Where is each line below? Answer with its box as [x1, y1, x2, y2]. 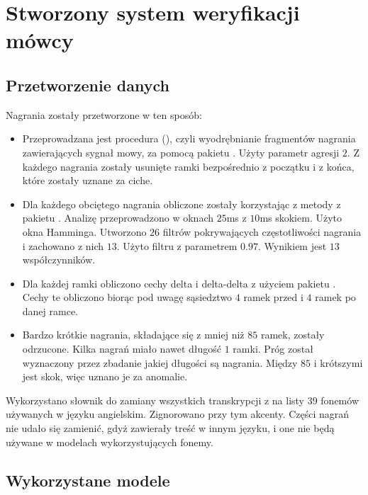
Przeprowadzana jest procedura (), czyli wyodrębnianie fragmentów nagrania [22, 131, 356, 146]
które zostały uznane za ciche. [22, 173, 153, 188]
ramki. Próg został [233, 341, 313, 356]
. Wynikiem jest [258, 238, 327, 253]
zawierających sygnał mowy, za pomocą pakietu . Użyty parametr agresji [22, 144, 340, 159]
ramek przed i [243, 290, 303, 305]
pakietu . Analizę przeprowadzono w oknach [22, 210, 213, 225]
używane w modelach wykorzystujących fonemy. [6, 434, 213, 449]
